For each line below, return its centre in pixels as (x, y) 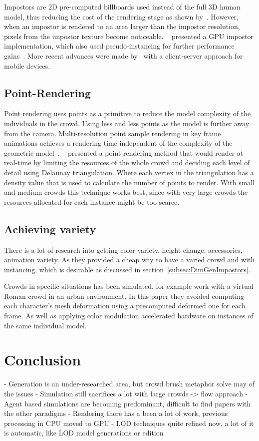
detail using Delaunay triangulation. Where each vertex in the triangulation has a (129, 172)
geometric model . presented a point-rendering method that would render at (124, 152)
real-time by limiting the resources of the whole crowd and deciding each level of (127, 162)
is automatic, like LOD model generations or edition (84, 433)
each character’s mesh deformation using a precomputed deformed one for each (125, 306)
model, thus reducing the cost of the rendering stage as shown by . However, (121, 16)
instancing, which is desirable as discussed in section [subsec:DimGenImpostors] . (127, 269)
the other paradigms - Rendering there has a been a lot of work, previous (116, 413)
